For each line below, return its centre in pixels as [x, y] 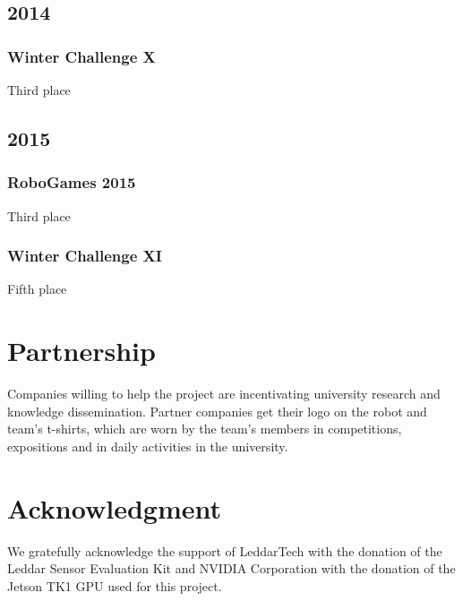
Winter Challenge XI [85, 256]
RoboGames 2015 [72, 182]
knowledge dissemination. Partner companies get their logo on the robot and [217, 411]
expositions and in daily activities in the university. [148, 446]
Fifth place [37, 289]
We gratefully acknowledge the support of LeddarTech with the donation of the [225, 550]
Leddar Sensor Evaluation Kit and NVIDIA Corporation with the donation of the [231, 568]
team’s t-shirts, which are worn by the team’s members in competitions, [205, 429]
